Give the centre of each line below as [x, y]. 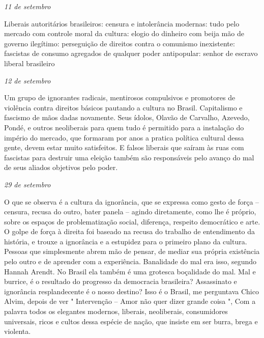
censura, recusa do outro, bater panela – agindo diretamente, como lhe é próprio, [130, 212]
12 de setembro [27, 80]
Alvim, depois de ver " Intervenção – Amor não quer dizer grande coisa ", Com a [130, 301]
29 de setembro [27, 184]
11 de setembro [27, 6]
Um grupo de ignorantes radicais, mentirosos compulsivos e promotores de [120, 97]
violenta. [18, 331]
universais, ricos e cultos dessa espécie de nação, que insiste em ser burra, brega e [131, 321]
